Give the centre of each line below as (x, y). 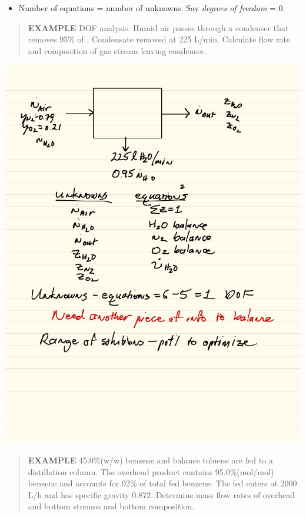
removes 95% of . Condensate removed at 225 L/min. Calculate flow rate (159, 39)
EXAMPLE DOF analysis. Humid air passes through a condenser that (158, 27)
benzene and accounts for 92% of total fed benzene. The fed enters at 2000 (162, 483)
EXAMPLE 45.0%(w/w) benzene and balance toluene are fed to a (150, 460)
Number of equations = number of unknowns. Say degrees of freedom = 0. (152, 8)
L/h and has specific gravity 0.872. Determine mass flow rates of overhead (161, 494)
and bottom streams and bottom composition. (111, 506)
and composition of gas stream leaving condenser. (117, 50)
